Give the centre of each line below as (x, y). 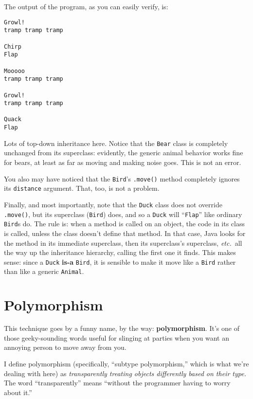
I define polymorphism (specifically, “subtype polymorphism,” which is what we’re (126, 363)
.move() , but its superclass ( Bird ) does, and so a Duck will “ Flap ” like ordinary (123, 214)
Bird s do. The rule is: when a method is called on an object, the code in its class (124, 224)
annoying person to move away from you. (65, 347)
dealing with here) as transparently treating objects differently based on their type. (125, 373)
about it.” (18, 392)
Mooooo (14, 71)
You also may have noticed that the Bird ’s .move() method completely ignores (122, 178)
